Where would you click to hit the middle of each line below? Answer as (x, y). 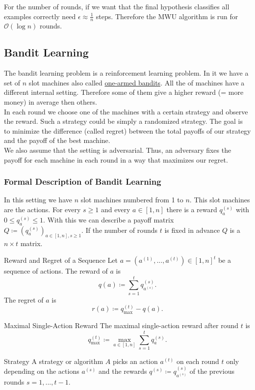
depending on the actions (42, 371)
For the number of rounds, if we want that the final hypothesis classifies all (117, 6)
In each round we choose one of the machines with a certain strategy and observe (126, 111)
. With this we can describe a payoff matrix (109, 219)
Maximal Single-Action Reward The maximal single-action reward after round (121, 325)
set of (12, 82)
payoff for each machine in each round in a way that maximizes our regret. (116, 159)
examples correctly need (40, 16)
